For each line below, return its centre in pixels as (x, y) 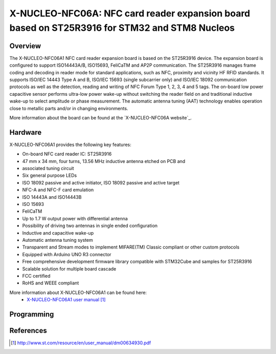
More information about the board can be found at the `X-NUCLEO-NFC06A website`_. (100, 117)
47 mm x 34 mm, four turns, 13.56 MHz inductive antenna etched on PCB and (104, 161)
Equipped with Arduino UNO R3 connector (67, 254)
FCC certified (36, 276)
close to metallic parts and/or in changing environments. (69, 108)
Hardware (26, 132)
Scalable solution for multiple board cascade (69, 268)
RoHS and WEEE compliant (51, 283)
